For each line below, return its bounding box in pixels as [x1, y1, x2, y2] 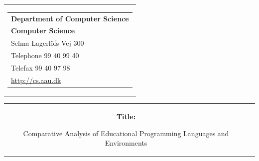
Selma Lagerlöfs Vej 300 [11, 38, 84, 48]
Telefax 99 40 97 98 [11, 62, 70, 73]
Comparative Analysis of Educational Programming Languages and [23, 128, 229, 138]
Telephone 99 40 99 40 [11, 50, 79, 61]
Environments [105, 138, 147, 148]
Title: [116, 111, 136, 122]
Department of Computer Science [11, 13, 129, 23]
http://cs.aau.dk [11, 75, 61, 85]
